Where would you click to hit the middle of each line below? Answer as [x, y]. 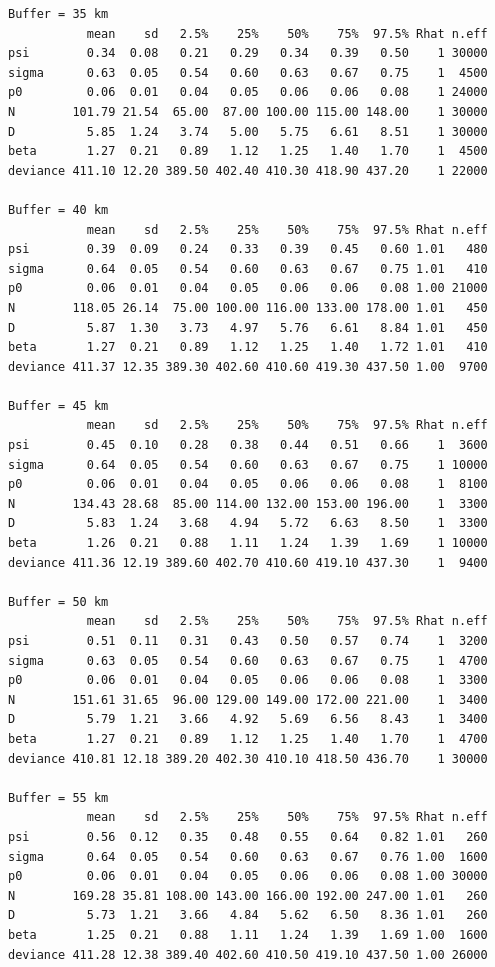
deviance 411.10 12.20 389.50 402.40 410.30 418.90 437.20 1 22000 [248, 170]
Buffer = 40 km [58, 209]
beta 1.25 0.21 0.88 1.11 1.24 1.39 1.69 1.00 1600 [248, 934]
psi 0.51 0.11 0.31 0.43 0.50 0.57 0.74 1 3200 [248, 641]
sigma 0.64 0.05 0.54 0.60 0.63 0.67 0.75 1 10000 [248, 464]
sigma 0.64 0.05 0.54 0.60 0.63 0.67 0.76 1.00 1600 [248, 856]
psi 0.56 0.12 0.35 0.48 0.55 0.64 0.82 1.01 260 [248, 836]
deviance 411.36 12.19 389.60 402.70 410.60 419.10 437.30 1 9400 [248, 562]
